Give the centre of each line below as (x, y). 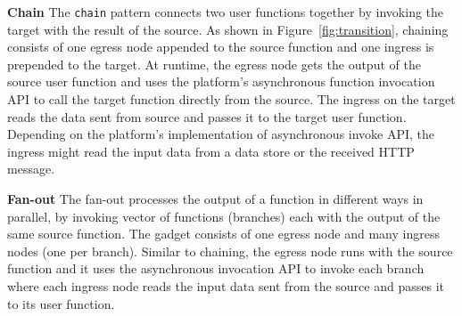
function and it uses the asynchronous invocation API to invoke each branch (216, 268)
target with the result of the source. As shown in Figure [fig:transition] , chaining (228, 29)
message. (31, 169)
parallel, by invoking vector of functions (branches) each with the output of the (224, 216)
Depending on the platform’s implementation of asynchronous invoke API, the (221, 134)
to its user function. (61, 303)
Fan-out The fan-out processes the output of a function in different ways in (215, 199)
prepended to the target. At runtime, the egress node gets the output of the (214, 64)
